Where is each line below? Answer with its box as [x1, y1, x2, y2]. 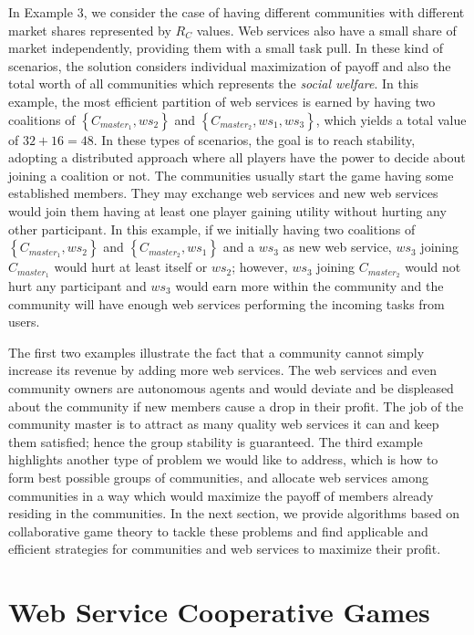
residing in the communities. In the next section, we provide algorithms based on [8, 504, 460, 523]
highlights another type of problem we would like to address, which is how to [8, 450, 438, 469]
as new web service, [283, 237, 392, 256]
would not [405, 257, 461, 276]
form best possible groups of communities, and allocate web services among [8, 467, 429, 486]
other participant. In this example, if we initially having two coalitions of [8, 219, 416, 238]
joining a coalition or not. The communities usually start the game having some [8, 165, 454, 184]
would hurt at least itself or [54, 257, 208, 276]
